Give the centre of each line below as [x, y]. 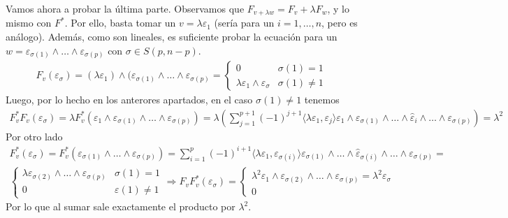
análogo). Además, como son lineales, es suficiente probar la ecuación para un [172, 37]
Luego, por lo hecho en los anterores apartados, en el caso [129, 100]
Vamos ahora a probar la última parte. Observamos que [125, 8]
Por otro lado [34, 136]
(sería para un [244, 23]
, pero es [340, 23]
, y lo [338, 8]
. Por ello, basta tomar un [120, 23]
